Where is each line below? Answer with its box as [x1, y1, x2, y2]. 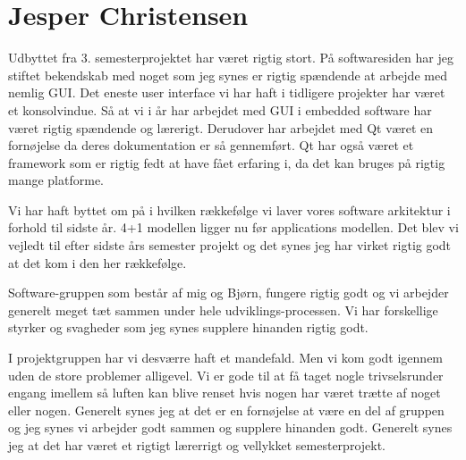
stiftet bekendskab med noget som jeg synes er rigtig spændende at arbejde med [8, 65, 447, 84]
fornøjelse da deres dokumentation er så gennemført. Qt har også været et [8, 136, 414, 155]
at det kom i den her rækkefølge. [8, 253, 187, 272]
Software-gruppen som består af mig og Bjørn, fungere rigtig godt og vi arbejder [8, 283, 449, 302]
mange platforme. [8, 171, 104, 189]
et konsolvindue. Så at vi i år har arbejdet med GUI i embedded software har [8, 100, 432, 119]
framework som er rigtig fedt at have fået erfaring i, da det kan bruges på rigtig [8, 153, 445, 171]
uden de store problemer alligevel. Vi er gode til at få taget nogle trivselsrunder [8, 365, 444, 384]
